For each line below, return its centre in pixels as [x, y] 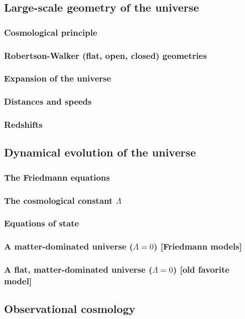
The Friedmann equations [57, 177]
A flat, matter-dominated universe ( [78, 269]
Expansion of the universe [58, 78]
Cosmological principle [51, 32]
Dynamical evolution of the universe [100, 152]
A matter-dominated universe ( [69, 246]
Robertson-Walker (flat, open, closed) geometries [105, 55]
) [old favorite [201, 269]
